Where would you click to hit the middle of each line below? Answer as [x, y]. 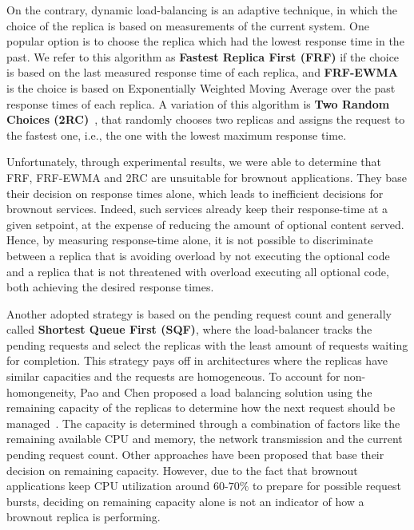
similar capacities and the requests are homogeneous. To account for [173, 376]
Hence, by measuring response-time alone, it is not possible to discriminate [190, 240]
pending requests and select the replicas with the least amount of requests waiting [207, 344]
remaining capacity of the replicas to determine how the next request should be [201, 407]
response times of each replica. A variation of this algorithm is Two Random [198, 103]
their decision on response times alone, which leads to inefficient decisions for [195, 193]
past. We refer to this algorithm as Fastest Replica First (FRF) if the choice [203, 56]
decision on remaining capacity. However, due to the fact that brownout [182, 470]
